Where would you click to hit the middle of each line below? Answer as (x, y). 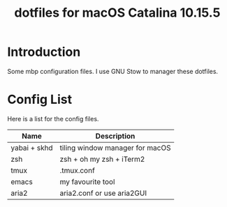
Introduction (44, 52)
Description (115, 136)
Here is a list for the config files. (53, 118)
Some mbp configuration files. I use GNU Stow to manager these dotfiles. (113, 71)
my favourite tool (87, 181)
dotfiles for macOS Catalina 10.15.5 (117, 13)
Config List (39, 100)
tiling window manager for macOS (115, 148)
